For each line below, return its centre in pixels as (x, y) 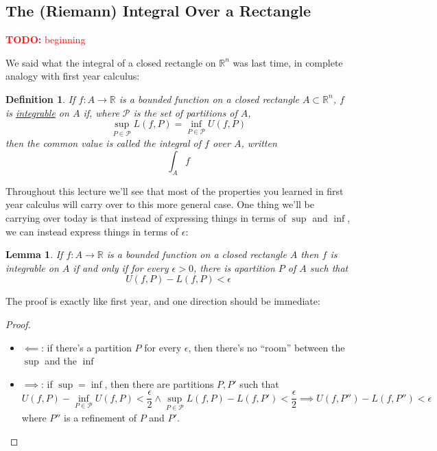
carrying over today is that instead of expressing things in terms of (146, 217)
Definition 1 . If (40, 99)
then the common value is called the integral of (104, 143)
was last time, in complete (288, 62)
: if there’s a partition (86, 347)
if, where (101, 112)
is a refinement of (100, 417)
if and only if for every (121, 267)
